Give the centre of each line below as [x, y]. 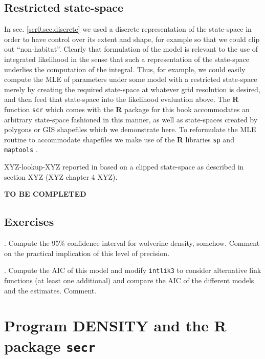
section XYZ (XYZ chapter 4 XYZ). [61, 176]
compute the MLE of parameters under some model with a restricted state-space [131, 79]
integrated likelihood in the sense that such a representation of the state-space [127, 59]
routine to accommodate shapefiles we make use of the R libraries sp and [119, 139]
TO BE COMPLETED [45, 194]
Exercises [29, 221]
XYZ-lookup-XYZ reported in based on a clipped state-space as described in [124, 167]
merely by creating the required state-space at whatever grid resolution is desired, [132, 89]
